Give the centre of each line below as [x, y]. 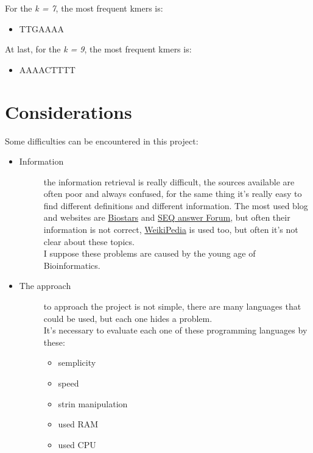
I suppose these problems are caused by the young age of [149, 253]
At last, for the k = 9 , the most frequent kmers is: [98, 49]
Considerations [69, 111]
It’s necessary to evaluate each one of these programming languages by [175, 330]
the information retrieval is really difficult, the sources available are [169, 181]
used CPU [77, 444]
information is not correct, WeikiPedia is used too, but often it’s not [171, 230]
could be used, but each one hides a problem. [128, 318]
